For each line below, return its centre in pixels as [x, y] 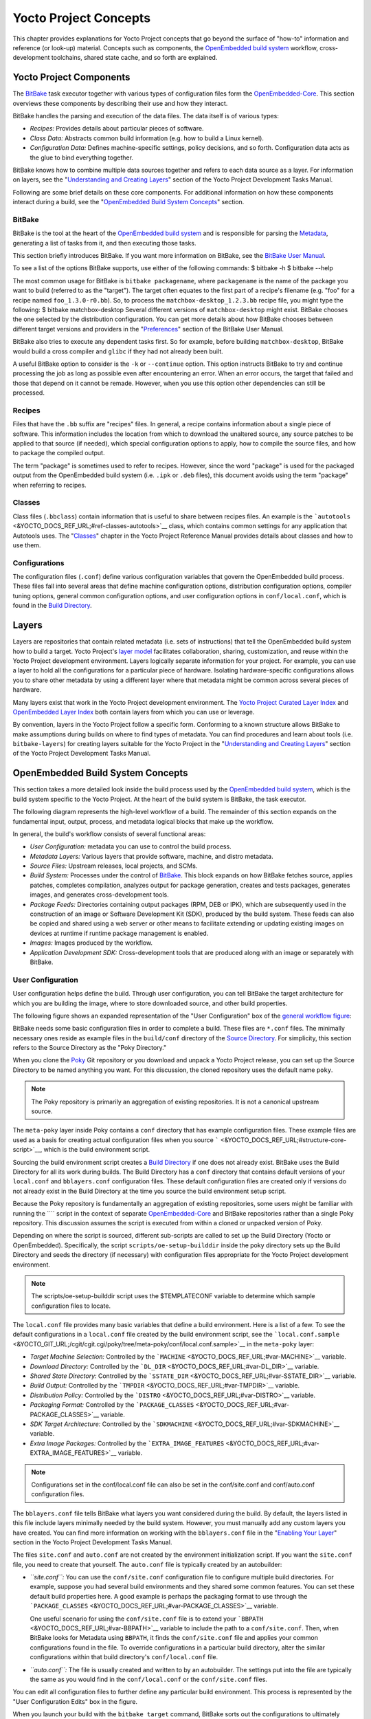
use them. [27, 545]
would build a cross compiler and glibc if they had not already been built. [118, 351]
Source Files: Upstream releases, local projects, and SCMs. [114, 866]
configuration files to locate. [71, 1306]
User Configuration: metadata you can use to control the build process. [131, 846]
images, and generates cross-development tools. [99, 895]
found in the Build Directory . [52, 606]
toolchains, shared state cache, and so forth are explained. [134, 58]
